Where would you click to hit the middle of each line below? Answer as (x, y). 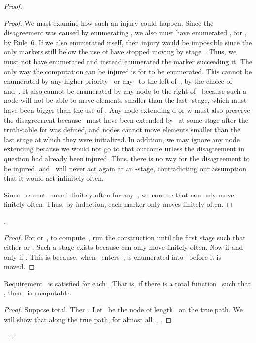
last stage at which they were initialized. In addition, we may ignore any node (122, 139)
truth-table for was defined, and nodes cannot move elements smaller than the (122, 129)
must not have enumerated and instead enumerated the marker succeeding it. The (128, 61)
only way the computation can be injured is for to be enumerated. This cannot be (128, 71)
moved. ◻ (19, 267)
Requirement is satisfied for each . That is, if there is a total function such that (127, 283)
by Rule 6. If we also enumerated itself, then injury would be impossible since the (128, 42)
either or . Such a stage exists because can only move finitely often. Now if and (124, 247)
